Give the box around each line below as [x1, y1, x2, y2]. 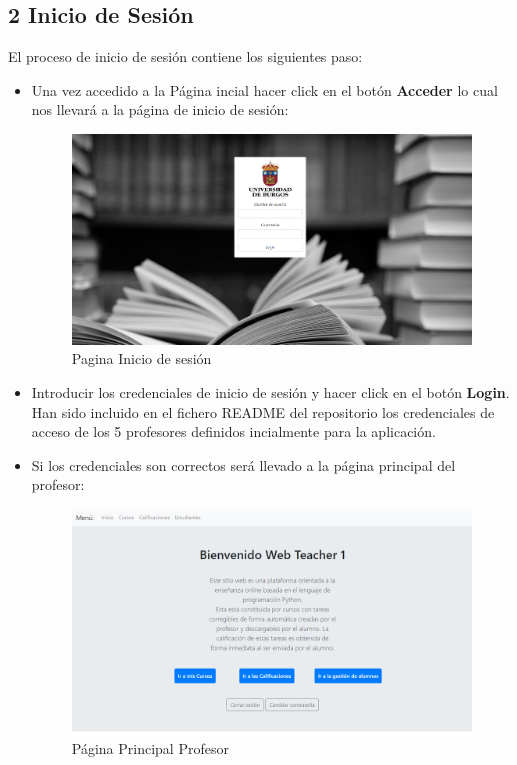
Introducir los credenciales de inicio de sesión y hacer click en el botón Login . [31, 382, 510, 403]
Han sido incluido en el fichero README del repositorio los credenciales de [31, 401, 495, 422]
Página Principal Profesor [71, 738, 229, 759]
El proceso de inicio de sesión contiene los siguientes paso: [8, 46, 363, 67]
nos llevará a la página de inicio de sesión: [31, 99, 289, 120]
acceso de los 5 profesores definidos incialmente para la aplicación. [31, 421, 436, 442]
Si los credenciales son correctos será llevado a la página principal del [31, 454, 456, 475]
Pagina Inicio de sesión [71, 348, 212, 369]
